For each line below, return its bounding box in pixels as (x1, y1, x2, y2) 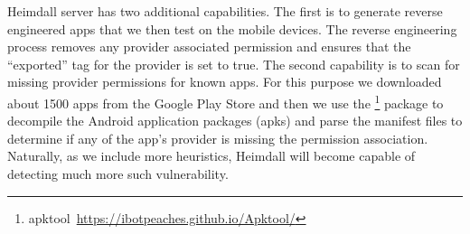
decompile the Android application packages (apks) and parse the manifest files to (7, 111, 463, 130)
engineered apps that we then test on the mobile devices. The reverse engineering (7, 19, 457, 38)
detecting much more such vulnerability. (7, 164, 229, 183)
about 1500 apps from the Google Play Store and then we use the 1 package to (7, 90, 444, 112)
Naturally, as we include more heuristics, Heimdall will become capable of (7, 146, 416, 165)
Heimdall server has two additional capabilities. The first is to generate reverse (7, 2, 443, 20)
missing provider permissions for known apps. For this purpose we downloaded (7, 72, 442, 91)
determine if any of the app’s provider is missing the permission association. (7, 128, 428, 147)
